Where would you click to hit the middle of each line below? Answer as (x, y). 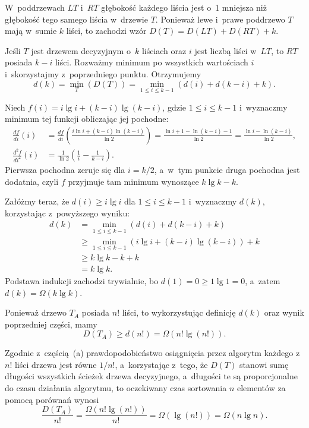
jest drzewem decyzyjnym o (81, 50)
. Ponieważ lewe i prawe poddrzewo (220, 19)
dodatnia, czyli (32, 181)
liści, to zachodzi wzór (106, 31)
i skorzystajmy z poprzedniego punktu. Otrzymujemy (103, 73)
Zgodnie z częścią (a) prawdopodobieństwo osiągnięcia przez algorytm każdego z (152, 353)
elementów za (261, 388)
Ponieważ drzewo (36, 312)
